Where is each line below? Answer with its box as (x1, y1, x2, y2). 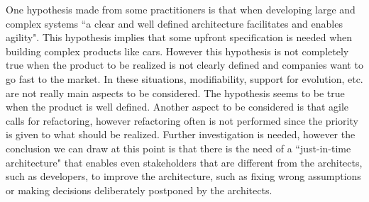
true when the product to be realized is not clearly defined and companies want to (6, 57, 363, 72)
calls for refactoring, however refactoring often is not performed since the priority (6, 113, 358, 128)
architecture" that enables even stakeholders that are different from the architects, (6, 155, 363, 169)
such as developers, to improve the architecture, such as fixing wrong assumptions (6, 169, 361, 184)
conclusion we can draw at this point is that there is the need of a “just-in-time (6, 140, 351, 155)
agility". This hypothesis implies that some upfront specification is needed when (6, 30, 353, 45)
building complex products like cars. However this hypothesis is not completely (6, 43, 349, 58)
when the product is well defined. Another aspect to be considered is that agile (6, 99, 349, 114)
